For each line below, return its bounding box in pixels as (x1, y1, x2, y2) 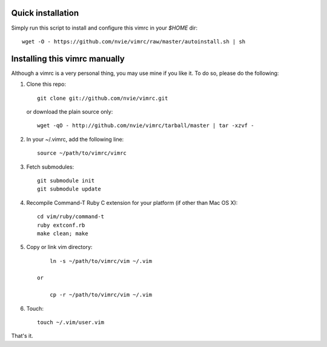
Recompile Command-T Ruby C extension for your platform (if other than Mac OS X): (26, 199, 238, 206)
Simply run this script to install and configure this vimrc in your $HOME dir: (11, 24, 198, 31)
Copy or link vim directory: (26, 244, 93, 251)
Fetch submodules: (26, 163, 74, 170)
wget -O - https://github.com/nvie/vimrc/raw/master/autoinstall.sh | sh (22, 38, 246, 45)
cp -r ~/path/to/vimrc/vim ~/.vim (49, 291, 153, 299)
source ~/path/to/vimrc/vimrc (37, 150, 127, 157)
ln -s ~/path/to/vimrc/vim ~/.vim (49, 258, 153, 264)
